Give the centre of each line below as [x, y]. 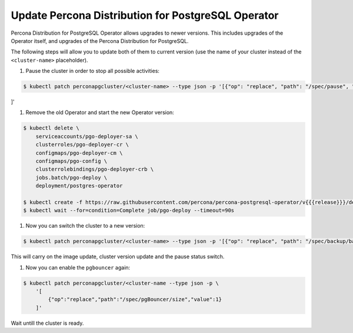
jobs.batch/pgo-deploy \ [71, 177]
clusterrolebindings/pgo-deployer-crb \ [95, 169]
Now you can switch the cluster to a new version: [85, 226]
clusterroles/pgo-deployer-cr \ [82, 145]
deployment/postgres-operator [79, 186]
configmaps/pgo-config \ [71, 161]
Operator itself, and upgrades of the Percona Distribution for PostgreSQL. [100, 41]
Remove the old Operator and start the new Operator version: [100, 112]
